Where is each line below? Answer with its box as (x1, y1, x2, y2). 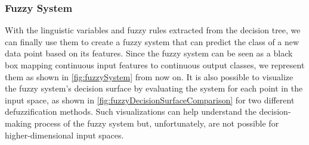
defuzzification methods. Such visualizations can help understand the (5, 105, 257, 118)
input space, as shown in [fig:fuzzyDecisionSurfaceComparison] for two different (5, 93, 295, 106)
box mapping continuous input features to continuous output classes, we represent (5, 59, 305, 71)
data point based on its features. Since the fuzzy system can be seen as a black (5, 47, 293, 59)
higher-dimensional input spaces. (5, 128, 124, 141)
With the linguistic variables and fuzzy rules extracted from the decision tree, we (5, 24, 301, 36)
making (5, 116, 32, 129)
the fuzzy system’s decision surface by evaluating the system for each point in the (5, 82, 303, 94)
